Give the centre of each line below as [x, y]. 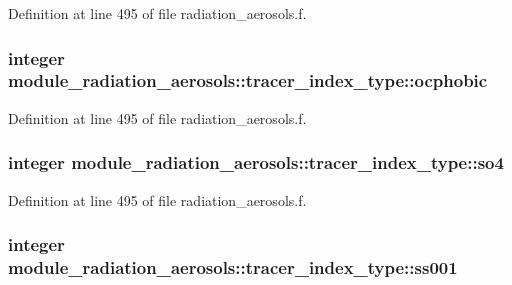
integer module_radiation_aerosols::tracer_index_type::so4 [256, 162]
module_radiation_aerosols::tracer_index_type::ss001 [233, 266]
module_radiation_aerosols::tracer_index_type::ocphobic [248, 80]
